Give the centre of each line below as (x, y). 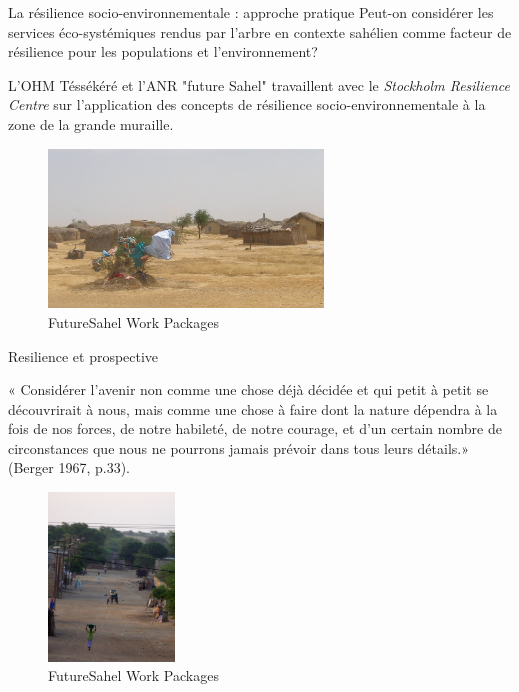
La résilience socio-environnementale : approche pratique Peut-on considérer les (251, 12)
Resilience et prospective (83, 355)
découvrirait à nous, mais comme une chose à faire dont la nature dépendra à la (253, 408)
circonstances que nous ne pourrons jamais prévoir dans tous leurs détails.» (238, 447)
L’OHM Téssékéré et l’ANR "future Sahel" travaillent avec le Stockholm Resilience (259, 84)
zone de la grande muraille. (91, 123)
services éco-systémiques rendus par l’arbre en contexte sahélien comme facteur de (260, 31)
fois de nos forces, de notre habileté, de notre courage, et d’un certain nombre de (255, 428)
